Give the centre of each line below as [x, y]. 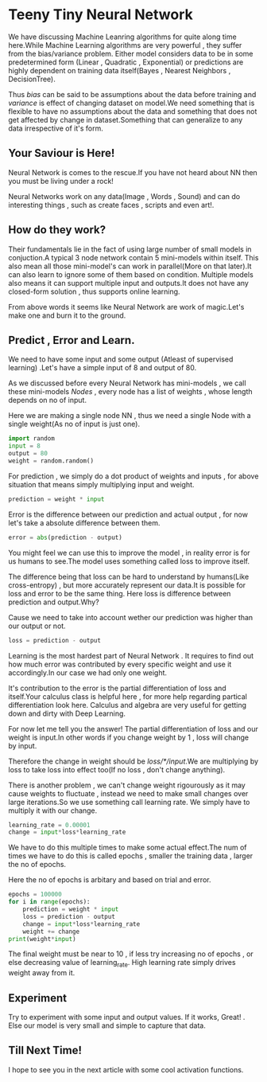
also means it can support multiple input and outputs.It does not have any [128, 283]
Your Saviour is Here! [62, 153]
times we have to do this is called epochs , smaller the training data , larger [131, 856]
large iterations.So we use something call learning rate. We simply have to [129, 802]
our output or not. [37, 626]
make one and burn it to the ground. [67, 315]
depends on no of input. [48, 400]
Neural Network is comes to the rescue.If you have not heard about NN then [133, 172]
